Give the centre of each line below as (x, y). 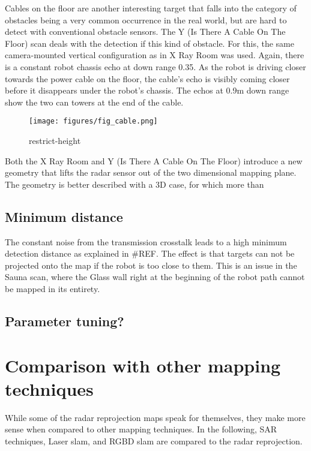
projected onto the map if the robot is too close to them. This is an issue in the (151, 265)
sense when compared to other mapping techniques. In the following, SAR (141, 429)
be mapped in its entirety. (53, 288)
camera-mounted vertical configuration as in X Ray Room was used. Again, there (155, 55)
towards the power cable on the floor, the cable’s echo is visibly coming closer (147, 78)
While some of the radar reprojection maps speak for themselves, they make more (155, 417)
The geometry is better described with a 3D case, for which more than (134, 184)
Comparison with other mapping (143, 365)
